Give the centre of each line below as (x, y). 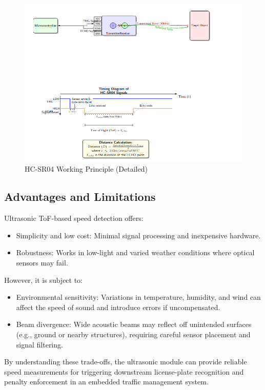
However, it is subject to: (44, 280)
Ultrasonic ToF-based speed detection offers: (74, 218)
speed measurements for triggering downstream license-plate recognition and (124, 371)
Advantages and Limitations (80, 197)
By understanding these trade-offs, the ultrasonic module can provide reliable (126, 362)
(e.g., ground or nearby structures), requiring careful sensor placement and (133, 334)
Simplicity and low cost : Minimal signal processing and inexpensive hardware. (138, 235)
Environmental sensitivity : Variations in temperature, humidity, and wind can (138, 297)
